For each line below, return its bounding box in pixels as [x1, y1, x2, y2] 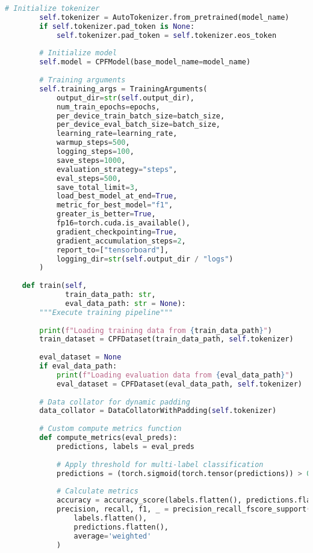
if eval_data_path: [39, 362, 117, 370]
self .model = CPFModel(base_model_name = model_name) [39, 58, 251, 67]
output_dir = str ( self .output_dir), [56, 93, 195, 102]
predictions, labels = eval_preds [56, 442, 195, 451]
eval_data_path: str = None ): [65, 299, 186, 308]
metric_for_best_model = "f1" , [56, 201, 173, 210]
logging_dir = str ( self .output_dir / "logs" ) [56, 254, 234, 263]
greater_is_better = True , [56, 210, 156, 219]
